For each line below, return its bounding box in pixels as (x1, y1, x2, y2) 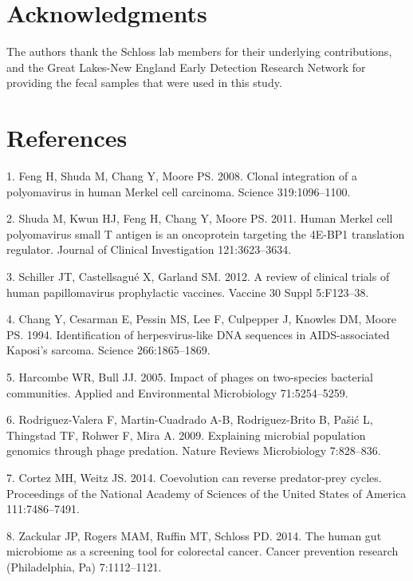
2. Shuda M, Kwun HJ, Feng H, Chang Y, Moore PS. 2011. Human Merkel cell (6, 210, 393, 227)
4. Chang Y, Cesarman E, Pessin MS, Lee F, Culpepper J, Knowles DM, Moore (6, 310, 396, 327)
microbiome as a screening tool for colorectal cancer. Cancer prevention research (6, 543, 399, 559)
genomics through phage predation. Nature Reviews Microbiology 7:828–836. (6, 442, 381, 459)
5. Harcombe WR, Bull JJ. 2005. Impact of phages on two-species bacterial (6, 368, 373, 385)
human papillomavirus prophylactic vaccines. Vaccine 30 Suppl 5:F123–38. (6, 283, 369, 300)
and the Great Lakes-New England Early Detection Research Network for (6, 58, 366, 75)
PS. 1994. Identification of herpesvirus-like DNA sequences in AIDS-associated (6, 326, 390, 342)
